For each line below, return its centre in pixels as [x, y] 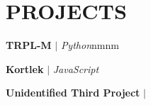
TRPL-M [29, 45]
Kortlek [25, 68]
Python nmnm [90, 45]
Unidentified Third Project [73, 93]
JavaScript [76, 68]
